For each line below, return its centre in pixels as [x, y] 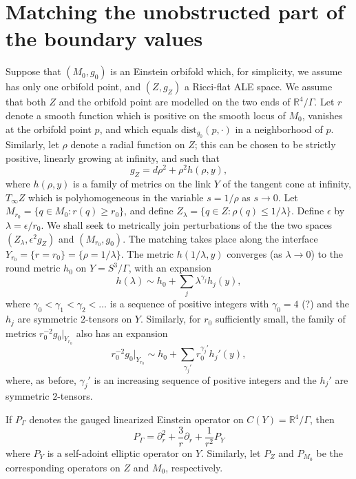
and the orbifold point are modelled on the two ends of [175, 102]
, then [322, 419]
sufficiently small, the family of [280, 319]
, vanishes [322, 115]
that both [26, 102]
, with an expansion [170, 268]
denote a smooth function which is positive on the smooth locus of [146, 115]
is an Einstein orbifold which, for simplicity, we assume [226, 71]
